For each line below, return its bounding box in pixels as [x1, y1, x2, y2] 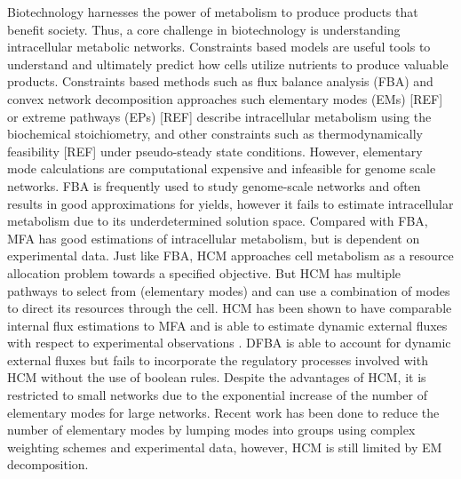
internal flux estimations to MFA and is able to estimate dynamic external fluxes [7, 315, 448, 334]
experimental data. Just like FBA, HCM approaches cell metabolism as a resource [7, 246, 454, 265]
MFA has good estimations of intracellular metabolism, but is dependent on [7, 228, 420, 247]
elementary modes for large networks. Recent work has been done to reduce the [7, 403, 440, 421]
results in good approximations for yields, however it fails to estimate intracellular [7, 194, 454, 212]
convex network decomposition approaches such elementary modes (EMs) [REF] [7, 89, 443, 108]
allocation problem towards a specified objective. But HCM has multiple [7, 263, 401, 282]
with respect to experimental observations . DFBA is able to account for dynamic [7, 333, 451, 352]
